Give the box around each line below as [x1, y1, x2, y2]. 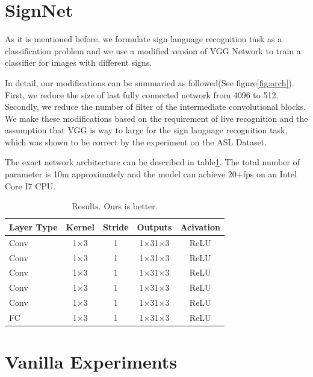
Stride [102, 220, 129, 233]
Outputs [137, 220, 172, 233]
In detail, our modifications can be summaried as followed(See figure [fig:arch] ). [5, 76, 294, 89]
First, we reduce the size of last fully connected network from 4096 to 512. [5, 88, 279, 101]
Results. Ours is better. [72, 200, 158, 212]
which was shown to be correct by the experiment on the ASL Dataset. [5, 135, 267, 148]
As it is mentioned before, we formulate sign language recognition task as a [5, 33, 282, 45]
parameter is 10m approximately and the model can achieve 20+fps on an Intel [5, 168, 297, 180]
